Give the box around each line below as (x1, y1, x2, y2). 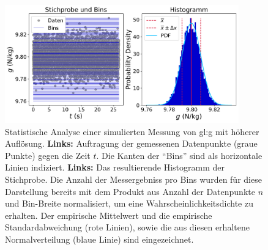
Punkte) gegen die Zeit (5, 149, 91, 161)
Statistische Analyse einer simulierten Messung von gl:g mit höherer (5, 125, 259, 138)
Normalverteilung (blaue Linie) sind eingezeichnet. (5, 232, 194, 245)
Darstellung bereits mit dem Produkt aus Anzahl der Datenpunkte (5, 185, 255, 197)
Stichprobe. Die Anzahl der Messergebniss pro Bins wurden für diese (5, 173, 262, 185)
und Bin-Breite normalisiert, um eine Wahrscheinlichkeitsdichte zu (5, 197, 253, 210)
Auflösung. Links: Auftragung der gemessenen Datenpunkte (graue (5, 137, 258, 150)
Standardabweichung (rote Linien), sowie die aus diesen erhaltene (5, 221, 250, 233)
